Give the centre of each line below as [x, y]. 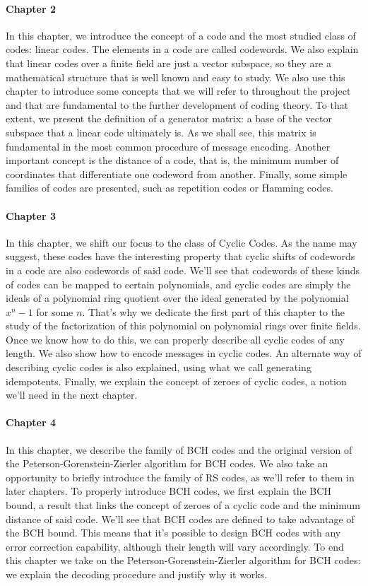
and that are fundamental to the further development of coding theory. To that [177, 104]
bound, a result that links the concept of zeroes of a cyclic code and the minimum [183, 505]
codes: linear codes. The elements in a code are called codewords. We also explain [182, 49]
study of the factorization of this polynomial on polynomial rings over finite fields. [183, 326]
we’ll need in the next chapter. [72, 395]
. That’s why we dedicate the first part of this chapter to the [214, 311]
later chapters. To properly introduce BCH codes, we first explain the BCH [168, 491]
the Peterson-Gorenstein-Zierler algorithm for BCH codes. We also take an [167, 463]
